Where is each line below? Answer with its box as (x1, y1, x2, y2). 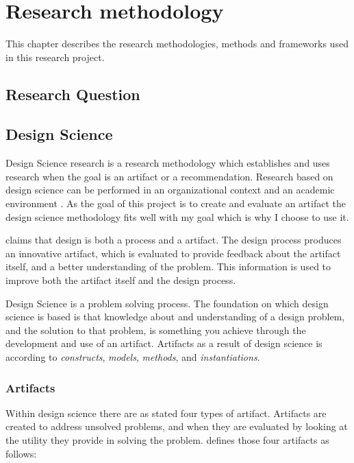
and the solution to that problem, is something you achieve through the (5, 322, 306, 337)
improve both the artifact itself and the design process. (5, 273, 236, 287)
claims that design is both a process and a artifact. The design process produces (5, 233, 342, 247)
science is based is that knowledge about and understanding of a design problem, (5, 309, 345, 324)
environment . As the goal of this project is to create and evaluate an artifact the (5, 196, 346, 211)
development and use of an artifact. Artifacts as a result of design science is (5, 336, 323, 351)
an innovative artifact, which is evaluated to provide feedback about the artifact (5, 246, 341, 260)
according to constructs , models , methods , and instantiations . (5, 350, 260, 364)
